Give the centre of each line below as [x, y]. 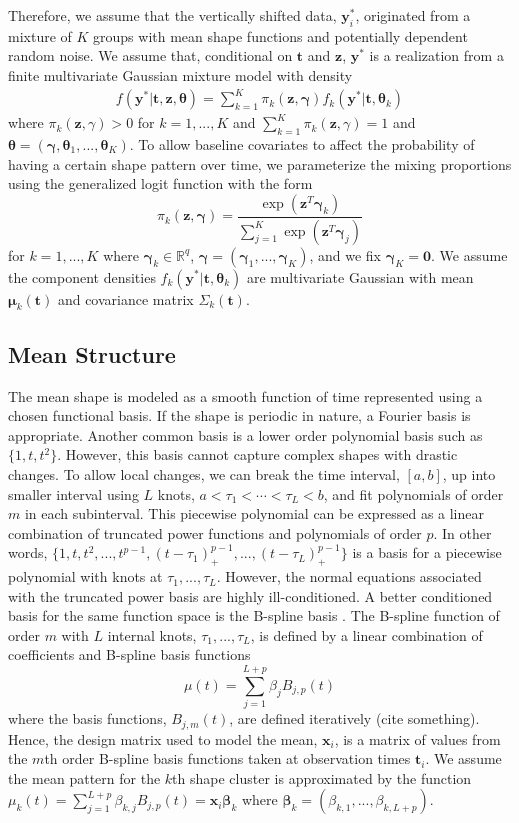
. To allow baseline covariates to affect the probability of [302, 143]
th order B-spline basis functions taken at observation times [227, 758]
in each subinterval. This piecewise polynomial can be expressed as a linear [254, 513]
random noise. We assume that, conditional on [150, 55]
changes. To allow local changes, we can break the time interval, [204, 473]
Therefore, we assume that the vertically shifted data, [172, 15]
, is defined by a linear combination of [366, 634]
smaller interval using [73, 493]
